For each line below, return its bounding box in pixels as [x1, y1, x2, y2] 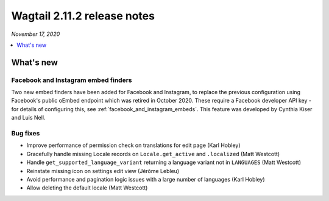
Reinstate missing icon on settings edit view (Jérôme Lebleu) [26, 167, 180, 174]
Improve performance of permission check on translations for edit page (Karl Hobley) [26, 141, 241, 149]
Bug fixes [11, 129, 40, 138]
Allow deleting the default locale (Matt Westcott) [26, 184, 148, 191]
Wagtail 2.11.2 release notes [11, 9, 155, 22]
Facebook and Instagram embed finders [11, 76, 132, 84]
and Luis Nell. [11, 114, 46, 121]
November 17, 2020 [11, 30, 60, 38]
